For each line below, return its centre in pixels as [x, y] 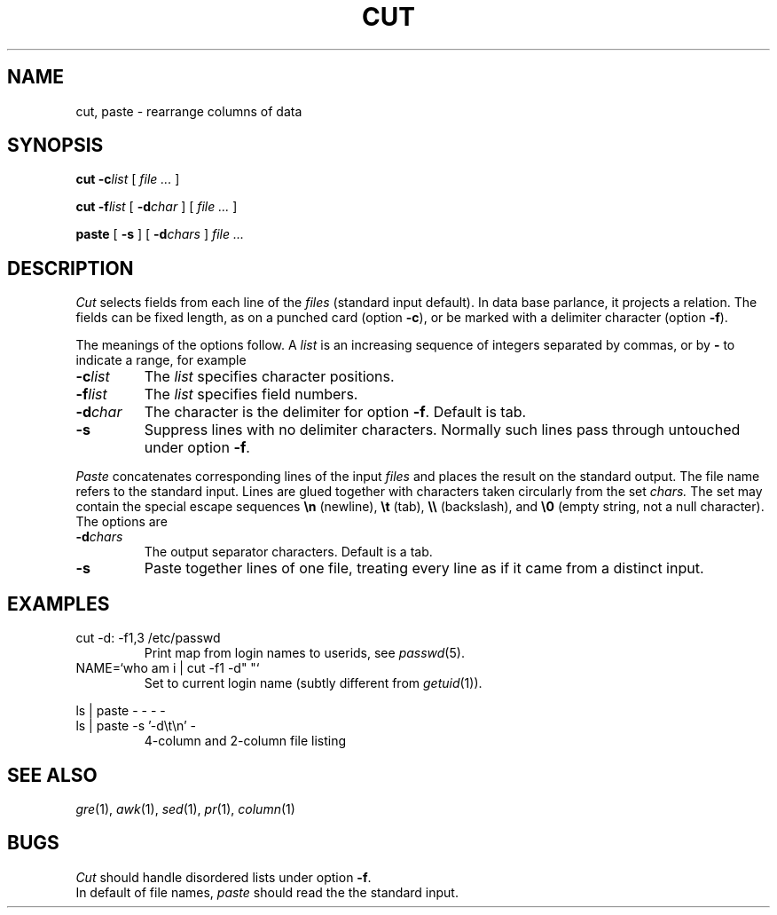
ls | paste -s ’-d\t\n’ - [136, 726]
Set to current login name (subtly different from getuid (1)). [313, 683]
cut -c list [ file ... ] [128, 179]
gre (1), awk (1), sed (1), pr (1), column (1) [185, 809]
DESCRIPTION [71, 268]
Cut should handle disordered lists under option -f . [224, 877]
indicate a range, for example [161, 360]
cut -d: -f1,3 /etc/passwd [148, 638]
